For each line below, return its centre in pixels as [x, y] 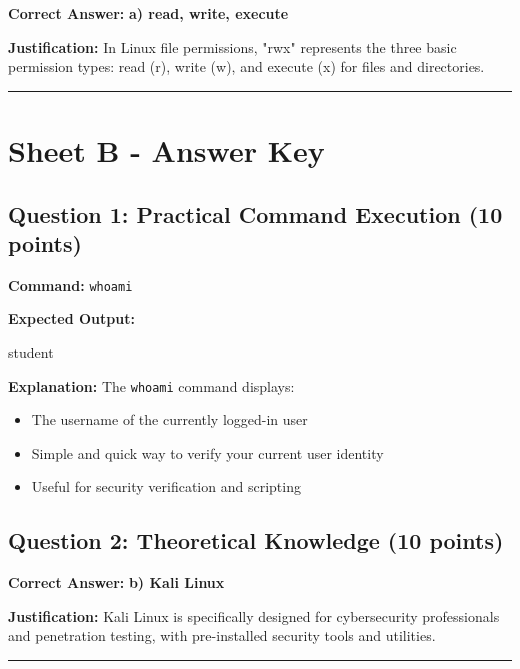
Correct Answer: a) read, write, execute [148, 13]
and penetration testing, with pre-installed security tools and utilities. [222, 635]
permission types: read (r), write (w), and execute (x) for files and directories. [246, 66]
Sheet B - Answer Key [166, 149]
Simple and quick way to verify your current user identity [207, 452]
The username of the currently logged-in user [169, 419]
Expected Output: [71, 318]
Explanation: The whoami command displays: [151, 385]
